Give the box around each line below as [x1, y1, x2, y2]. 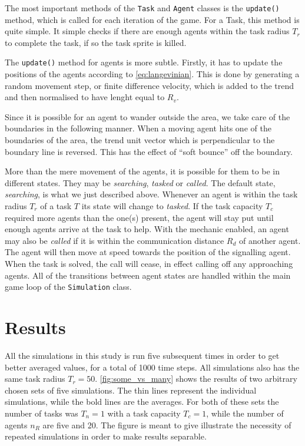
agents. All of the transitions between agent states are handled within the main [5, 269, 291, 281]
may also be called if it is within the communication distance [5, 234, 224, 246]
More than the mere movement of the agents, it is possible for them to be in [5, 165, 280, 177]
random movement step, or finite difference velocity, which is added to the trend [5, 79, 294, 91]
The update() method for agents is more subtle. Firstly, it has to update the [5, 56, 283, 68]
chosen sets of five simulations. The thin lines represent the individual [5, 384, 257, 396]
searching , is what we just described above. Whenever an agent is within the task [5, 188, 298, 200]
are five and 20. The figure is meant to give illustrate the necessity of [42, 418, 291, 431]
